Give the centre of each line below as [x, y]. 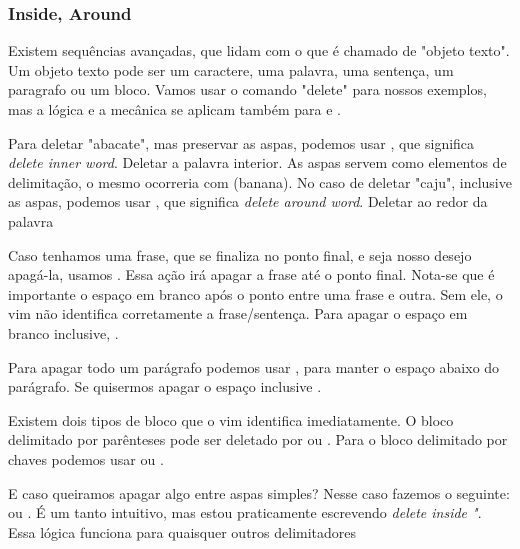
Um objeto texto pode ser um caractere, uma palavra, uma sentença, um [231, 69]
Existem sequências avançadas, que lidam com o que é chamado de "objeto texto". [259, 50]
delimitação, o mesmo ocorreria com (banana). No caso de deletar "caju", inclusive [260, 181]
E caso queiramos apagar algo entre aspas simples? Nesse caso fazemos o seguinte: [259, 492]
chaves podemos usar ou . [86, 458]
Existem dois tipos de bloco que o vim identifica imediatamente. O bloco [231, 419]
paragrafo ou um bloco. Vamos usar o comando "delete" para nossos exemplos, [247, 89]
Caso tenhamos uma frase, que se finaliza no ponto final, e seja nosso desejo [240, 254]
